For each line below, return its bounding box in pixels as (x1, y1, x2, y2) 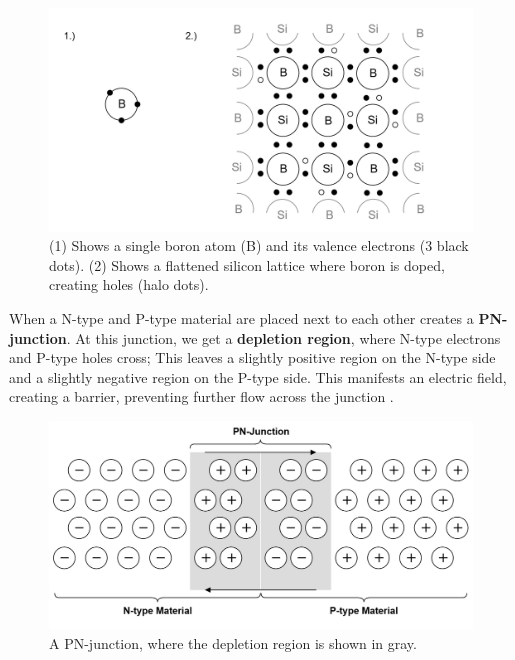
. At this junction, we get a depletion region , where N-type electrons (66, 327, 501, 348)
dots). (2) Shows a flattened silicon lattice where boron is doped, (49, 254, 445, 275)
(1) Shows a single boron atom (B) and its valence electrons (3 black (49, 235, 469, 256)
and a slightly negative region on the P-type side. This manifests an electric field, (9, 366, 507, 387)
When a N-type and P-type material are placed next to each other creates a (9, 307, 474, 328)
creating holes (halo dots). (49, 274, 209, 295)
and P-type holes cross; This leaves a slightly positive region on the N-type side (9, 347, 496, 368)
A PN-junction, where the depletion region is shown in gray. (49, 632, 417, 653)
